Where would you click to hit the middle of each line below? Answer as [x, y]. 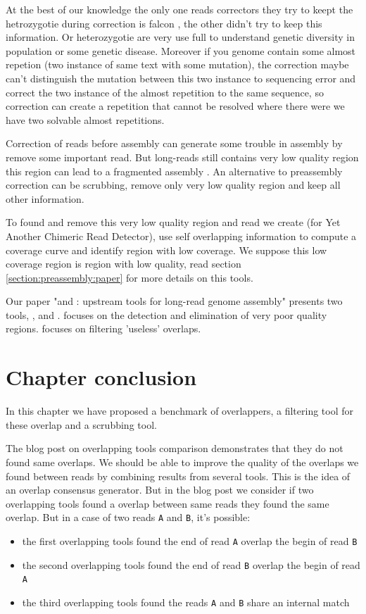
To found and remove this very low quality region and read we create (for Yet [173, 222]
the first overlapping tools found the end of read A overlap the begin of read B [190, 541]
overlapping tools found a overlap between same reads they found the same [168, 503]
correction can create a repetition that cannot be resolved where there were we [175, 106]
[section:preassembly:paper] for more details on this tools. [130, 277]
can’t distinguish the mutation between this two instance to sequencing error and [181, 78]
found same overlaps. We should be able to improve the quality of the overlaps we [182, 462]
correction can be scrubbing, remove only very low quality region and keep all [173, 185]
